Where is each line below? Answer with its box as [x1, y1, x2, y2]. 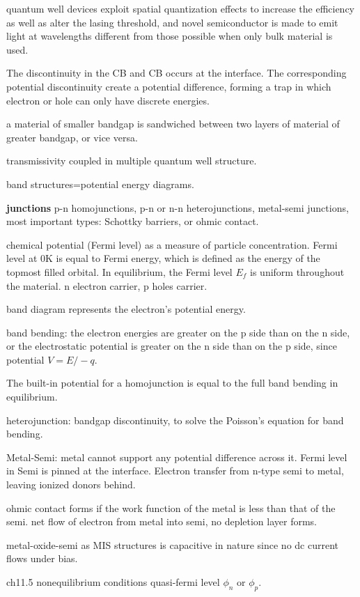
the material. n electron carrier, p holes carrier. [6, 278, 208, 293]
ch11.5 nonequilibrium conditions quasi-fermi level [6, 575, 220, 589]
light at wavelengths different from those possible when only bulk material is [6, 29, 333, 43]
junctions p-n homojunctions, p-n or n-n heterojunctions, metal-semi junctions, [6, 200, 349, 215]
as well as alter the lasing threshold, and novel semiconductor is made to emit [6, 15, 338, 29]
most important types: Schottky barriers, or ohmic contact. [6, 214, 259, 228]
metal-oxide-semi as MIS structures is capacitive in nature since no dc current [6, 537, 338, 552]
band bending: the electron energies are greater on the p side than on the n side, [6, 325, 350, 339]
